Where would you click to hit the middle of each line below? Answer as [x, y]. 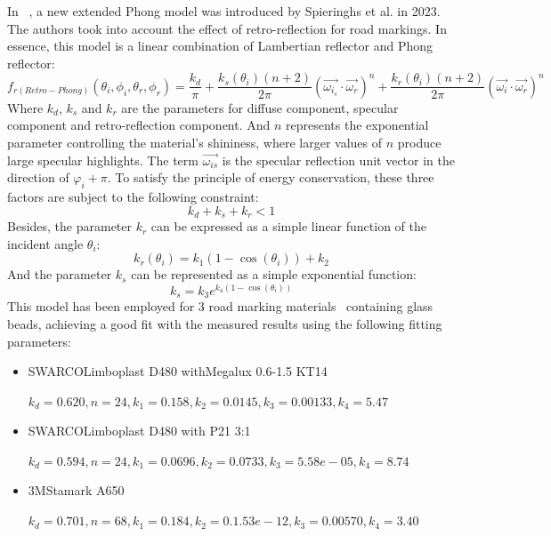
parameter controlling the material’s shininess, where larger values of [195, 143]
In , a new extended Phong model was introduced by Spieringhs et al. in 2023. [224, 11]
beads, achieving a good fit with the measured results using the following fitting [225, 323]
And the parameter [60, 274]
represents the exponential [357, 125]
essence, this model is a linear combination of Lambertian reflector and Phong [220, 46]
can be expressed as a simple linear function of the [288, 226]
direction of [38, 177]
